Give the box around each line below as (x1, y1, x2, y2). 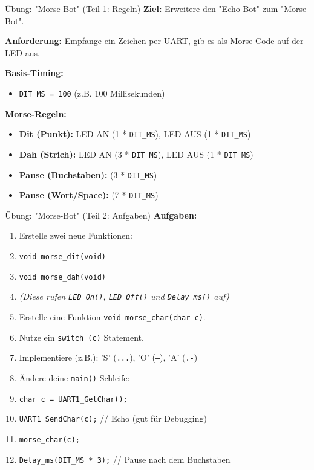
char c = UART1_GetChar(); (19, 394, 128, 404)
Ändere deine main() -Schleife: (19, 371, 130, 384)
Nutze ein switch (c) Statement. (19, 330, 144, 343)
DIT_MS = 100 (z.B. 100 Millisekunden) (19, 86, 165, 99)
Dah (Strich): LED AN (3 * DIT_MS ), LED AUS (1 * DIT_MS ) (19, 147, 253, 160)
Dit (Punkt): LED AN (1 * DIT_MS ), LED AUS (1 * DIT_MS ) (19, 127, 251, 140)
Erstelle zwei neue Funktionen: (19, 229, 132, 242)
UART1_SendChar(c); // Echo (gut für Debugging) (19, 412, 207, 425)
